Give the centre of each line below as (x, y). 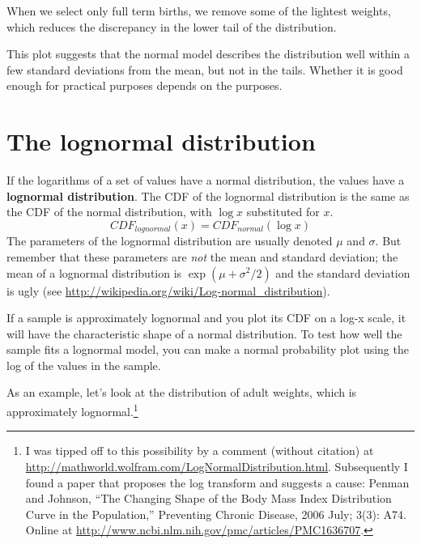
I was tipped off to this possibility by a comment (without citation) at (200, 450)
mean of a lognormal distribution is (94, 272)
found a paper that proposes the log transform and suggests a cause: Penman (217, 482)
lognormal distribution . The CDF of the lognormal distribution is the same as (208, 195)
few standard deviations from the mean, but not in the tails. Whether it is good (205, 69)
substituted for (283, 212)
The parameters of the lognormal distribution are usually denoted (170, 241)
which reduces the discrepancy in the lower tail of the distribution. (172, 26)
